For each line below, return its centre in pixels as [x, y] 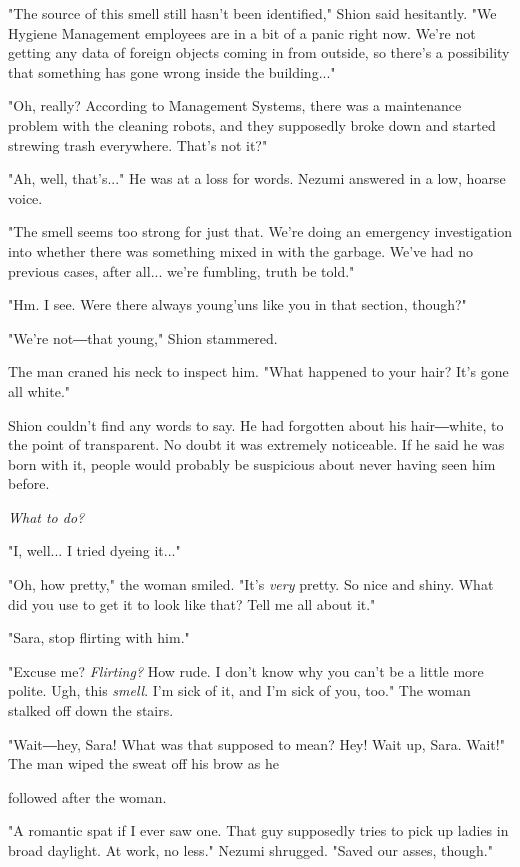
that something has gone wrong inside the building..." [172, 71]
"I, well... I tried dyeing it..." [94, 550]
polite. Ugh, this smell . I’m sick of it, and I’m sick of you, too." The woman [239, 690]
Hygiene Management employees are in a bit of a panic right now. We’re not [242, 32]
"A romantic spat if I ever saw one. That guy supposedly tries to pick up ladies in [258, 830]
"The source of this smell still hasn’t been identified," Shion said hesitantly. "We [252, 13]
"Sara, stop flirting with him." [99, 637]
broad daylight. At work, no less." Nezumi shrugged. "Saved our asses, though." [250, 850]
